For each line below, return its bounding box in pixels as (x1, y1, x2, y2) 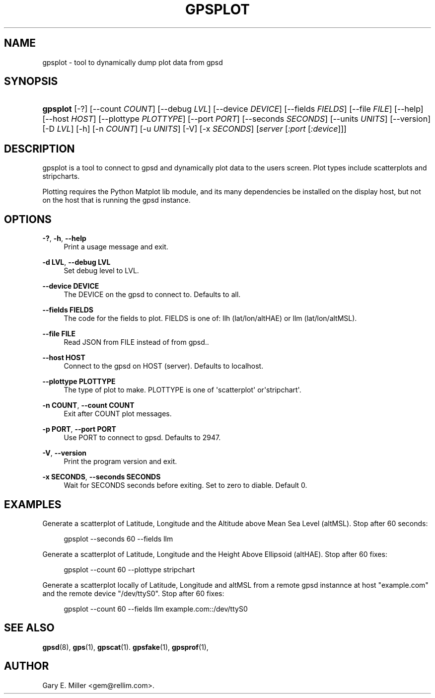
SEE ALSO (4, 621, 55, 634)
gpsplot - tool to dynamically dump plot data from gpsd (42, 58, 223, 67)
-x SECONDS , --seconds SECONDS (42, 472, 161, 481)
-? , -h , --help (42, 234, 86, 243)
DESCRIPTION (4, 142, 75, 155)
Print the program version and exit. (64, 457, 177, 466)
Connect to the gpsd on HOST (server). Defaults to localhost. (64, 362, 264, 371)
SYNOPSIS (4, 75, 58, 88)
